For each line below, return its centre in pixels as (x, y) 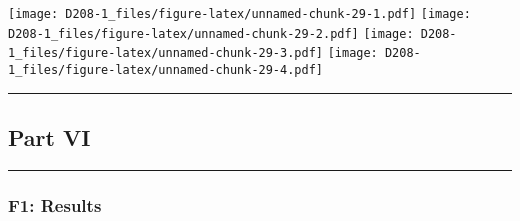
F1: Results (55, 204)
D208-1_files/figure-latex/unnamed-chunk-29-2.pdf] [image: (211, 33)
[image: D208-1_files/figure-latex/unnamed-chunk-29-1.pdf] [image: (239, 14)
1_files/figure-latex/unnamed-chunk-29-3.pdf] (165, 53)
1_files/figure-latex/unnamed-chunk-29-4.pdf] (165, 69)
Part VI (49, 137)
